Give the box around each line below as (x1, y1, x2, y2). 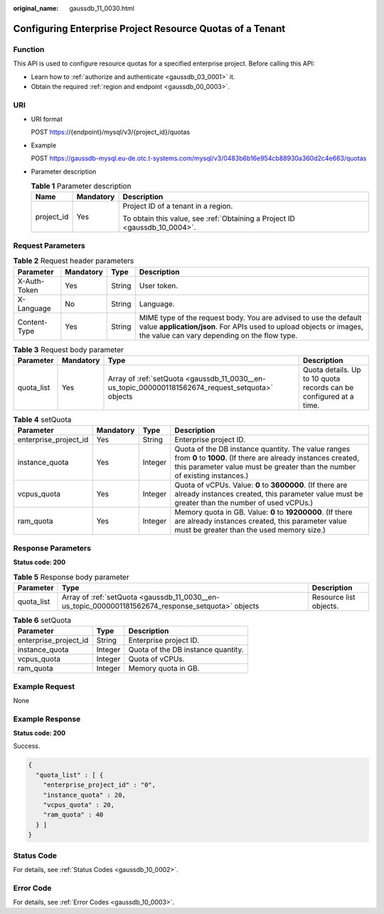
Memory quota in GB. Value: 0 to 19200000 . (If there (174, 508, 353, 518)
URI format (31, 115, 63, 124)
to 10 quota (302, 374, 341, 384)
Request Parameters (13, 241, 85, 251)
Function (13, 44, 45, 54)
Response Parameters (13, 543, 92, 553)
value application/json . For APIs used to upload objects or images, (139, 321, 364, 331)
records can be (302, 382, 354, 392)
